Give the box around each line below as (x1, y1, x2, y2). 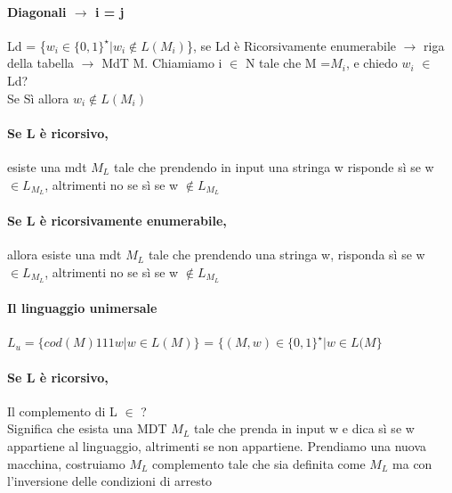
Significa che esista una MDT (7, 419, 167, 438)
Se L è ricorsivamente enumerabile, (7, 211, 227, 230)
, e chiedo (345, 53, 398, 72)
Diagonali (7, 2, 67, 21)
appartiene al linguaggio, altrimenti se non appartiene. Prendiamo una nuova (7, 437, 427, 456)
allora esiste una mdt (7, 245, 122, 264)
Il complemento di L (7, 401, 117, 420)
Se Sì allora (7, 88, 69, 107)
